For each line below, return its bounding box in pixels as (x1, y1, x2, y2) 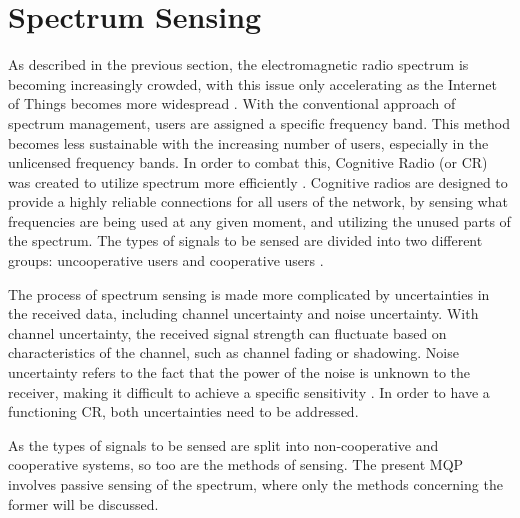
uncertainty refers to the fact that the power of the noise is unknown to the (8, 362, 470, 383)
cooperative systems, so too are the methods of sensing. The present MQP (8, 454, 464, 475)
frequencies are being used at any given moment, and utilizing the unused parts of (8, 210, 511, 231)
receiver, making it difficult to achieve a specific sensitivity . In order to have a (8, 381, 490, 402)
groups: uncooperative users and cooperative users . (8, 250, 324, 271)
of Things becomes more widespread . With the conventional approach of (8, 93, 456, 114)
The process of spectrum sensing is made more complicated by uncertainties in (8, 283, 490, 304)
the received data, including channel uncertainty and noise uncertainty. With (8, 303, 479, 324)
